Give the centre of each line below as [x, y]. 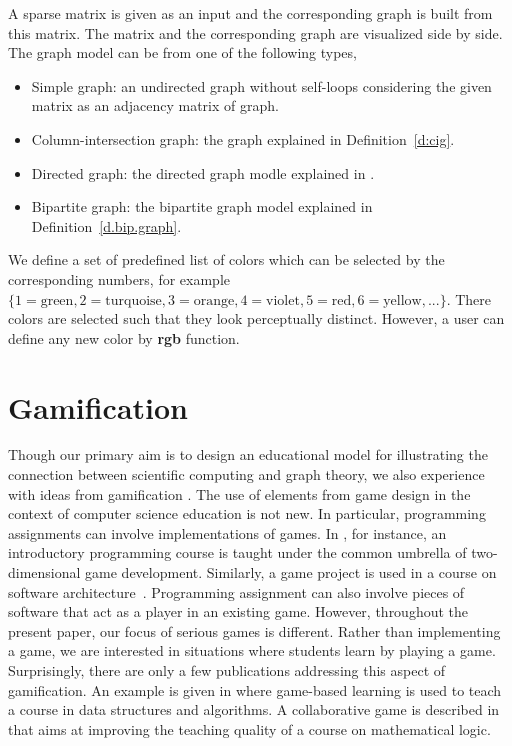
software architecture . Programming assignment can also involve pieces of [236, 591]
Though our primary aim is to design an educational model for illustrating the [248, 454]
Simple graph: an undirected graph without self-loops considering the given [261, 85]
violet [283, 300]
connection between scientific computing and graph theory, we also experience [246, 474]
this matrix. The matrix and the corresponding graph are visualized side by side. [255, 32]
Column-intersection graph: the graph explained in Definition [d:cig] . [243, 138]
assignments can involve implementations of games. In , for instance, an [227, 532]
